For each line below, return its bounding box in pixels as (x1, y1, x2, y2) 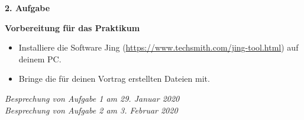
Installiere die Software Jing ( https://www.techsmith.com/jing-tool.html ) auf (18, 41, 299, 54)
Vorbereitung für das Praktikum (5, 21, 140, 34)
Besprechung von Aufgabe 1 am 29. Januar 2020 (5, 92, 180, 104)
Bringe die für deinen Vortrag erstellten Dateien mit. (18, 72, 210, 85)
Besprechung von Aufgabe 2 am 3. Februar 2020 (5, 104, 178, 116)
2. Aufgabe (5, 2, 50, 14)
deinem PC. (18, 52, 62, 65)
